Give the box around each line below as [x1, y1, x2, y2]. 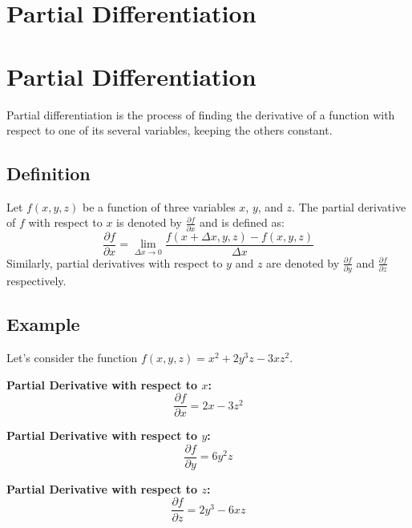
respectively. [6, 272, 67, 289]
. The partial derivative [292, 198, 406, 215]
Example [6, 312, 80, 337]
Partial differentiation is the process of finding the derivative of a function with [6, 106, 395, 123]
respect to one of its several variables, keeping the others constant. [6, 122, 333, 139]
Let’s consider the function [6, 349, 138, 365]
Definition [6, 161, 91, 186]
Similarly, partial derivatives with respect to [6, 254, 223, 271]
